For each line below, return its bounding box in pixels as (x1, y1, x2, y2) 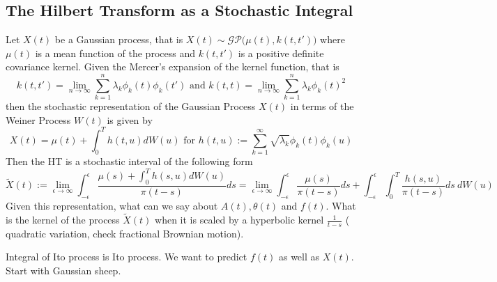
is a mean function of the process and (35, 45, 195, 60)
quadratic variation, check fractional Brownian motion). (6, 226, 244, 240)
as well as (278, 249, 320, 264)
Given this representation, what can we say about (6, 198, 218, 213)
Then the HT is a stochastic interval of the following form (6, 154, 253, 169)
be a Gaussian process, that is (54, 32, 183, 47)
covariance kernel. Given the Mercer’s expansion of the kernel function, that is (6, 59, 339, 74)
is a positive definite (238, 45, 324, 60)
